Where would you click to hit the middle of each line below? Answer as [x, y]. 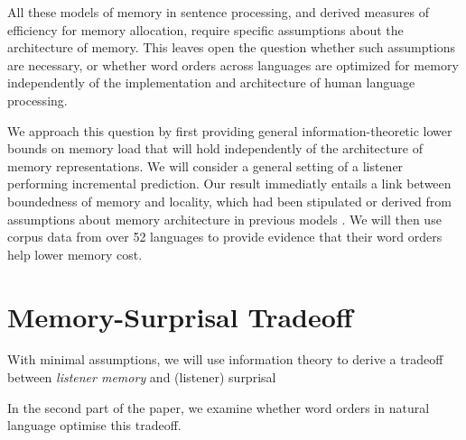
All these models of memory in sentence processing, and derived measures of [218, 12]
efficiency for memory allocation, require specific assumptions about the [205, 29]
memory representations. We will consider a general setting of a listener [205, 165]
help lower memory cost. [75, 254]
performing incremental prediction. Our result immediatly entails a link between [229, 183]
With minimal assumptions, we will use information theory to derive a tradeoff [225, 359]
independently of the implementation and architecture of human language [211, 82]
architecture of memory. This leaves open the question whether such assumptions [232, 47]
